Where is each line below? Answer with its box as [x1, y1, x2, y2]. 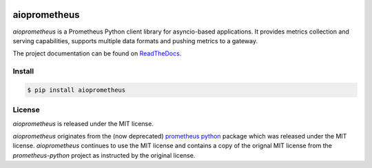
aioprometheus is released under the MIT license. [12, 119, 154, 128]
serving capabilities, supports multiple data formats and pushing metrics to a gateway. [12, 36, 258, 45]
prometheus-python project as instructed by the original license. [12, 151, 196, 159]
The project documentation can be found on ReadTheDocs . [12, 49, 182, 58]
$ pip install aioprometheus [27, 86, 126, 94]
